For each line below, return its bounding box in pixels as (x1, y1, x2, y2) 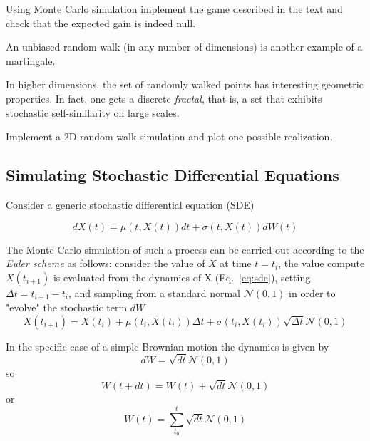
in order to (289, 285, 336, 300)
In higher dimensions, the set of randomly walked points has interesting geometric (6, 77, 364, 92)
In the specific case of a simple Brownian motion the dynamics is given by (6, 338, 329, 353)
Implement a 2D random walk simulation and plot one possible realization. (6, 129, 333, 144)
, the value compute (278, 256, 365, 271)
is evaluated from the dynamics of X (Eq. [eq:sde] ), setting (53, 269, 311, 284)
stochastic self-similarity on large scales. (6, 105, 180, 120)
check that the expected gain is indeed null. (6, 15, 196, 30)
